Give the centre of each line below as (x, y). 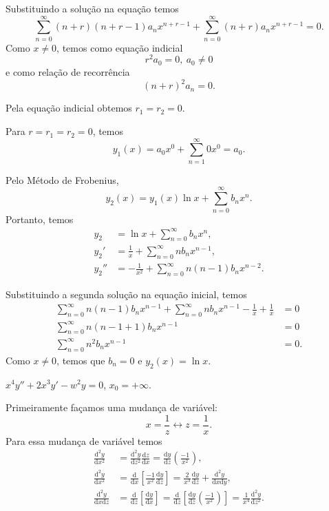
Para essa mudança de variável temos (84, 440)
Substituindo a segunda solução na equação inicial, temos (126, 294)
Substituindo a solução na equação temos (92, 8)
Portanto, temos (40, 219)
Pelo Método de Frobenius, (62, 179)
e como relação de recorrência (68, 72)
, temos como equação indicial (120, 47)
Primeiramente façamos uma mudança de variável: (112, 407)
